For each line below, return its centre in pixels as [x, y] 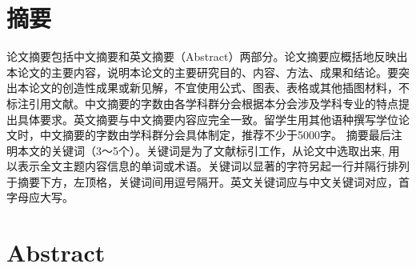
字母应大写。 [40, 197]
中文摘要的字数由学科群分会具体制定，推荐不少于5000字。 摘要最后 [215, 135]
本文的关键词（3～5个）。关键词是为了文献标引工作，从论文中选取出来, [201, 150]
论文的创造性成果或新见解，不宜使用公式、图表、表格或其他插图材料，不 [219, 88]
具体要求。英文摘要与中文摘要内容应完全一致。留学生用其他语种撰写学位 [208, 119]
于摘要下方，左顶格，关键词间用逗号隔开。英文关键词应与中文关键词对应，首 [208, 181]
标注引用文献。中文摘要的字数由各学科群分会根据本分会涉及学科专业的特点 [202, 103]
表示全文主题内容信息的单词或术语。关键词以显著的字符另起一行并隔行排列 [213, 166]
